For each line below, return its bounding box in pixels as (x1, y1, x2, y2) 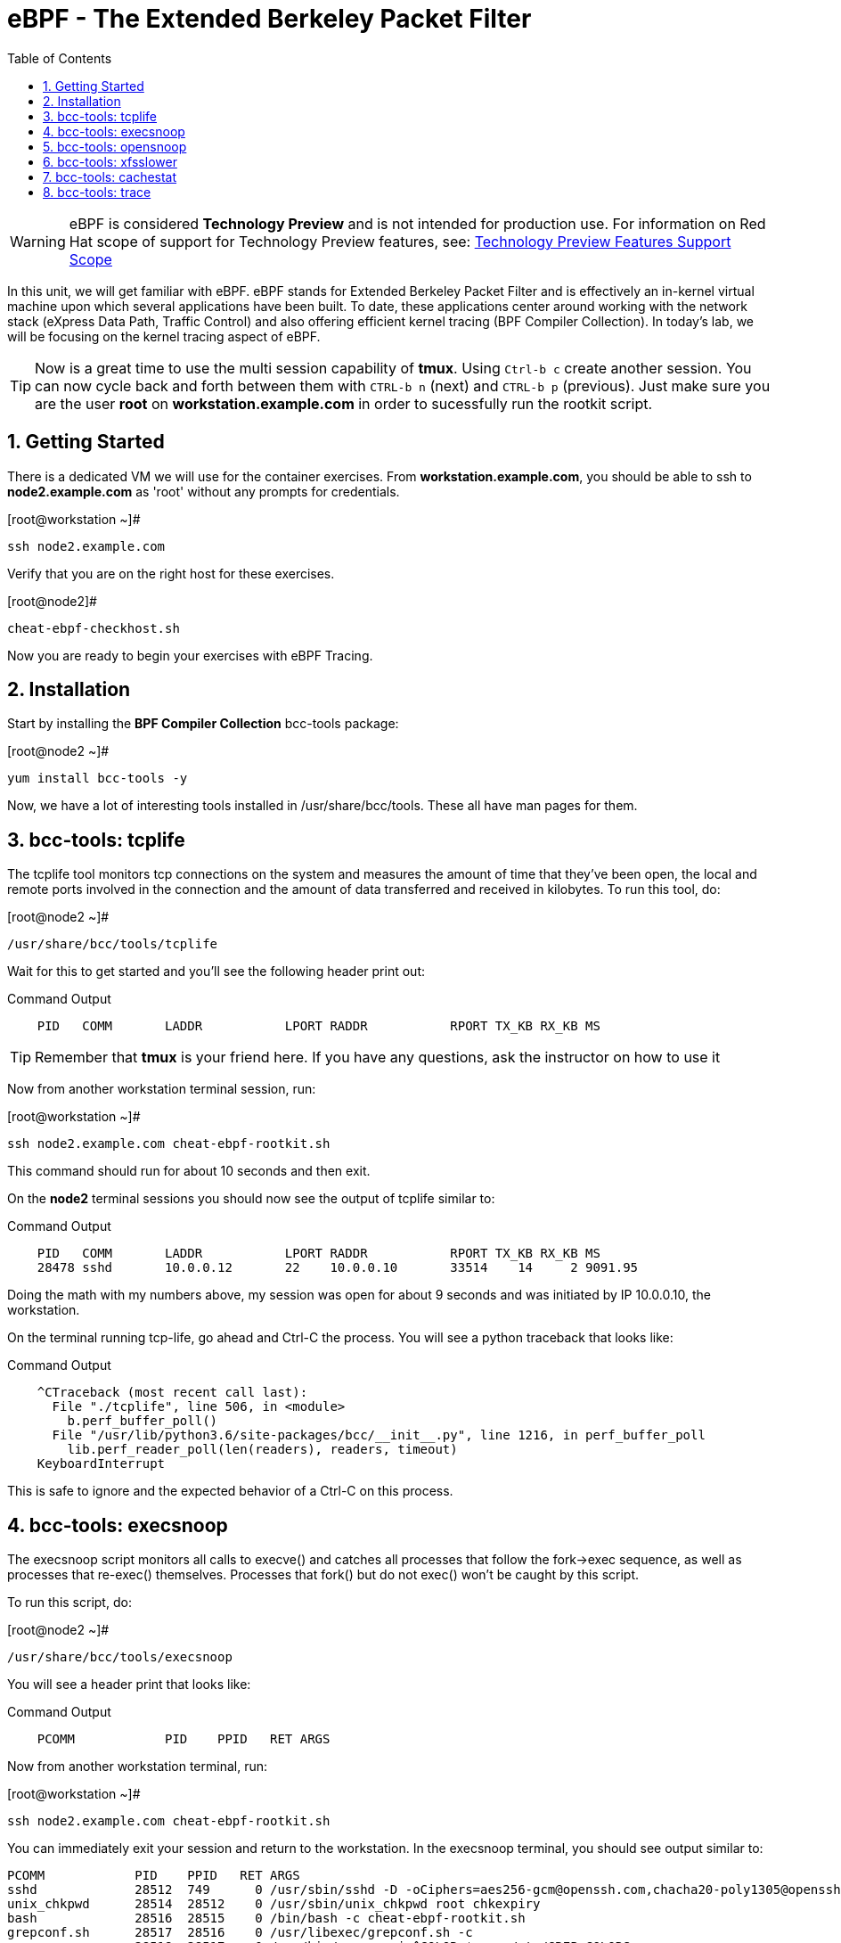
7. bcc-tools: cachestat (43, 168, 177, 184)
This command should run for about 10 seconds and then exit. (7, 1163, 371, 1179)
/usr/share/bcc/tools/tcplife (7, 937, 218, 952)
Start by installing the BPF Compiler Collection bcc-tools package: (7, 716, 399, 732)
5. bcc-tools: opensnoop (43, 138, 187, 154)
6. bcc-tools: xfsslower (43, 153, 177, 169)
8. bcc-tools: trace (43, 184, 151, 200)
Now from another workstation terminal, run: (7, 1759, 267, 1775)
